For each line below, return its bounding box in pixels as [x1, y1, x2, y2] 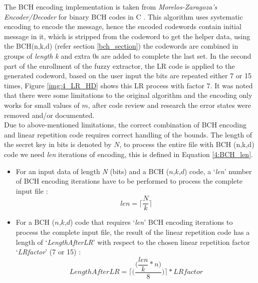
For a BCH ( [16, 217, 55, 227]
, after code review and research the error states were [88, 99, 251, 110]
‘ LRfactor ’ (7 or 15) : [16, 246, 81, 257]
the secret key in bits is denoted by [4, 139, 112, 150]
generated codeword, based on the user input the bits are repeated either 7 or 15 [4, 70, 251, 81]
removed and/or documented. [4, 109, 95, 120]
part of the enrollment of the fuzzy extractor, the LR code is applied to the [4, 60, 235, 71]
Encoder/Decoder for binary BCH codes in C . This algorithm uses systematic [4, 11, 243, 22]
